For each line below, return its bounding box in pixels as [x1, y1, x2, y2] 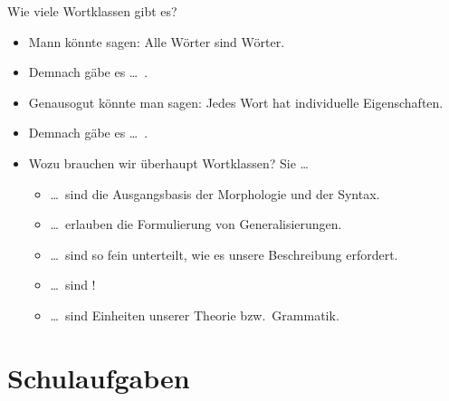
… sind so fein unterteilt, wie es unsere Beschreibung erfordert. [50, 244, 398, 263]
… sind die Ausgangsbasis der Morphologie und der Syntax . [50, 184, 380, 203]
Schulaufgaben [7, 358, 190, 396]
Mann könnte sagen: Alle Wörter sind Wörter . [28, 32, 285, 51]
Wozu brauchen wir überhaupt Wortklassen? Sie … [28, 153, 309, 172]
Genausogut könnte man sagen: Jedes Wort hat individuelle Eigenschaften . [28, 92, 444, 111]
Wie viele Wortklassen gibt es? [7, 2, 177, 20]
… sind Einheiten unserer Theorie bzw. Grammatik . [50, 305, 339, 324]
